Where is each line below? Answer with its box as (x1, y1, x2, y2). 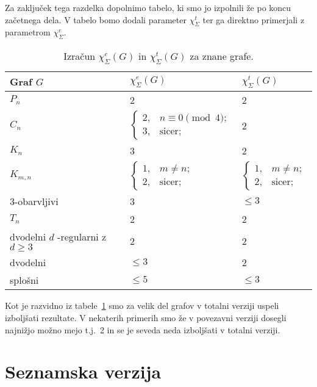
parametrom (5, 26, 51, 38)
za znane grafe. (190, 49, 254, 63)
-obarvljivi (15, 194, 59, 209)
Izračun (63, 49, 96, 63)
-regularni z (57, 230, 107, 244)
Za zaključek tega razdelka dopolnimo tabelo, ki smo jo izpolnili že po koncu (5, 1, 291, 13)
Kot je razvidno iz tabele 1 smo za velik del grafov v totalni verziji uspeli (5, 299, 279, 312)
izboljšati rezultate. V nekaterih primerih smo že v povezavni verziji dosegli (5, 311, 287, 324)
